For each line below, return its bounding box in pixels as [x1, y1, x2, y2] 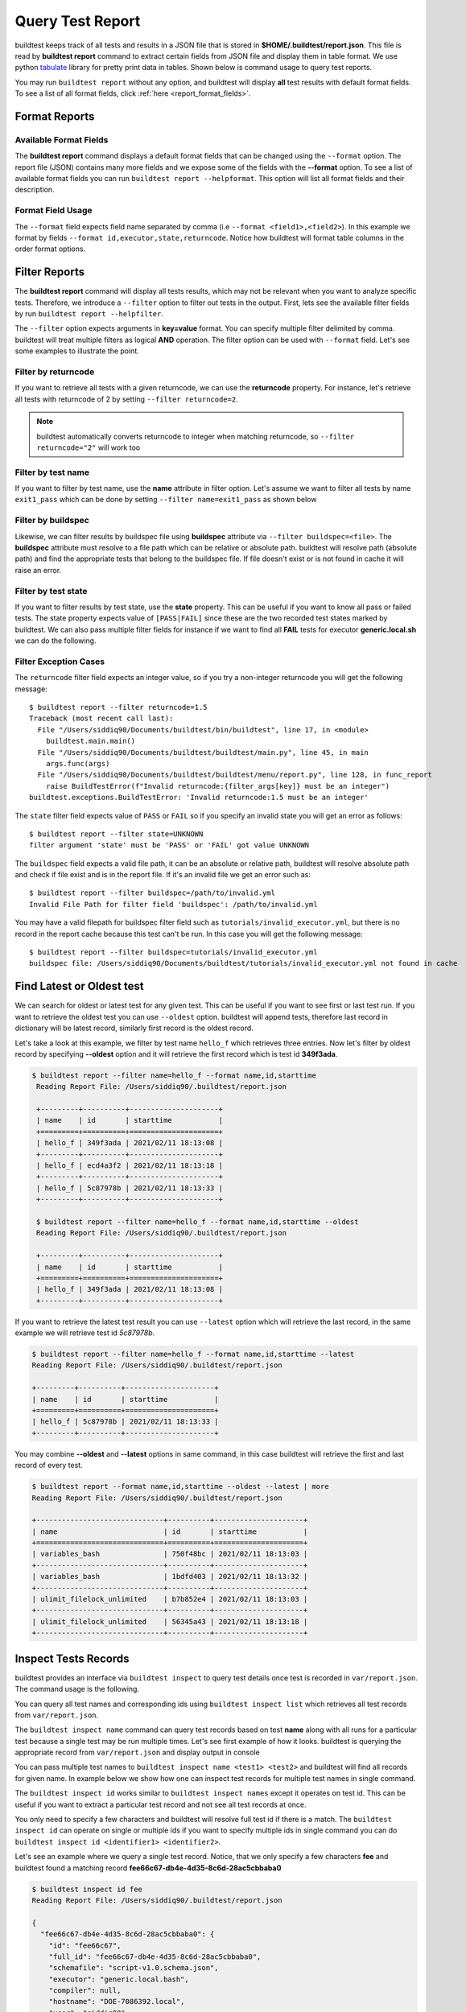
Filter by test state [14, 585, 88, 596]
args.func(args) [45, 759, 110, 768]
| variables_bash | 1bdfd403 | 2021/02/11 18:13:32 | [31, 1572, 308, 1581]
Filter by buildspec [14, 515, 90, 526]
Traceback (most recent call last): [29, 714, 174, 724]
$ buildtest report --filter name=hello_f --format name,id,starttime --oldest [36, 1217, 359, 1227]
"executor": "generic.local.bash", [48, 1974, 189, 1984]
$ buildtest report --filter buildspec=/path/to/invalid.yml [29, 888, 275, 897]
